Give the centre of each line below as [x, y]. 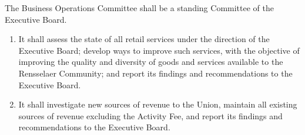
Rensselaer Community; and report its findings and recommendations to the [155, 73]
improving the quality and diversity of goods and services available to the [151, 62]
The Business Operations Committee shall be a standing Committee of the [139, 8]
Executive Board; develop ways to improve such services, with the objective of [159, 50]
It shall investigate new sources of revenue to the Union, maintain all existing [158, 104]
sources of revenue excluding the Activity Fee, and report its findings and [150, 115]
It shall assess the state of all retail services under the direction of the [144, 39]
